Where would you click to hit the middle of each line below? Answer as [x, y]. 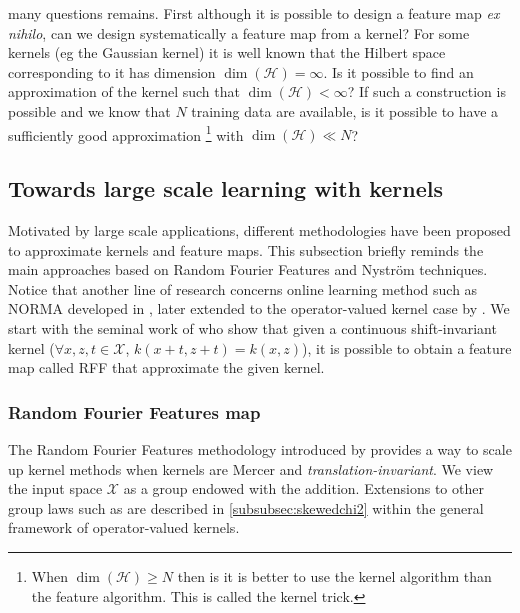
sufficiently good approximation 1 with [126, 133]
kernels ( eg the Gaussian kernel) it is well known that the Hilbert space [227, 52]
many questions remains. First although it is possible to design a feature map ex [254, 13]
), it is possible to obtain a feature [407, 347]
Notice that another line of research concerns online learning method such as [243, 288]
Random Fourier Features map [134, 411]
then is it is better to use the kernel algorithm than [334, 575]
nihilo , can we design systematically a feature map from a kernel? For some [239, 32]
